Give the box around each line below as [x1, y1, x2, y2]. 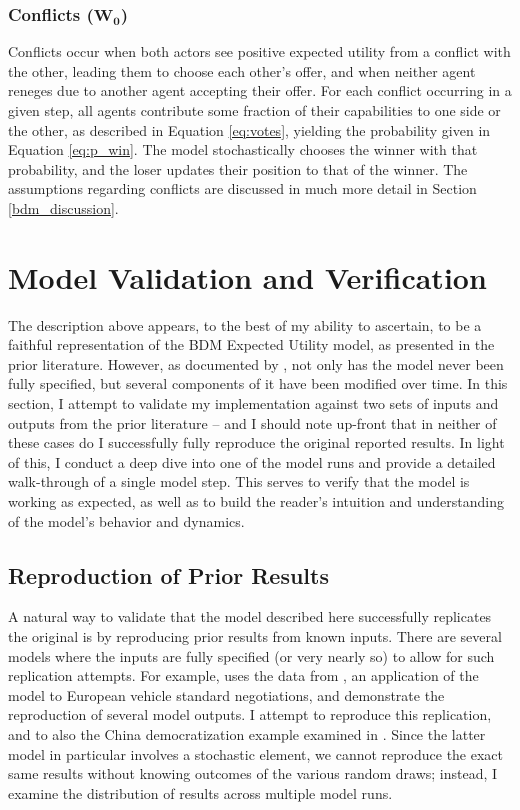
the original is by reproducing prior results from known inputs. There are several [8, 626, 502, 647]
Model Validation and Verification [8, 256, 487, 297]
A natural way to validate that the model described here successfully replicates [8, 606, 492, 627]
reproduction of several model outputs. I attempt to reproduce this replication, [8, 704, 492, 725]
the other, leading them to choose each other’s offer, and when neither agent [8, 60, 476, 81]
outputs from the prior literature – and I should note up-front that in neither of [8, 412, 497, 433]
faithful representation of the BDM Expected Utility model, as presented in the [8, 334, 495, 355]
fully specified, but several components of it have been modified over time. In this [8, 373, 508, 394]
